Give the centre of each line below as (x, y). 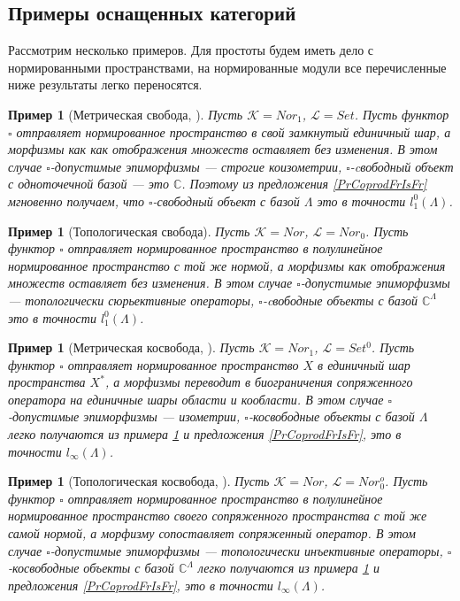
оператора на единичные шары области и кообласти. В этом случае (196, 399)
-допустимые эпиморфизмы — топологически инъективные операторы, (246, 550)
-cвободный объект (402, 166)
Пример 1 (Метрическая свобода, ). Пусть (126, 114)
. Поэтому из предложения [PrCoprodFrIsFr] (304, 184)
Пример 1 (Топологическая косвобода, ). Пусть (139, 481)
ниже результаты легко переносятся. (105, 85)
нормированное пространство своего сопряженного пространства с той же (218, 516)
